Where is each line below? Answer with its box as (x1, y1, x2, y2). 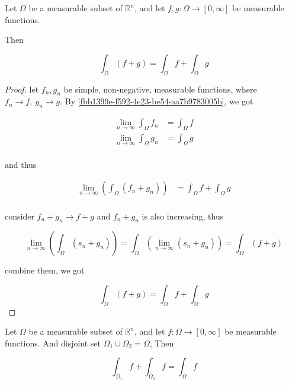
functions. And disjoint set (5, 336, 101, 349)
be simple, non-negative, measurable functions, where (63, 82, 257, 95)
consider (5, 209, 34, 222)
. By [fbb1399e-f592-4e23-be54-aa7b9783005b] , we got (60, 95, 253, 107)
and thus (5, 158, 37, 170)
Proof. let (5, 82, 39, 95)
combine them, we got (5, 264, 85, 276)
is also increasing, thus (142, 209, 224, 222)
